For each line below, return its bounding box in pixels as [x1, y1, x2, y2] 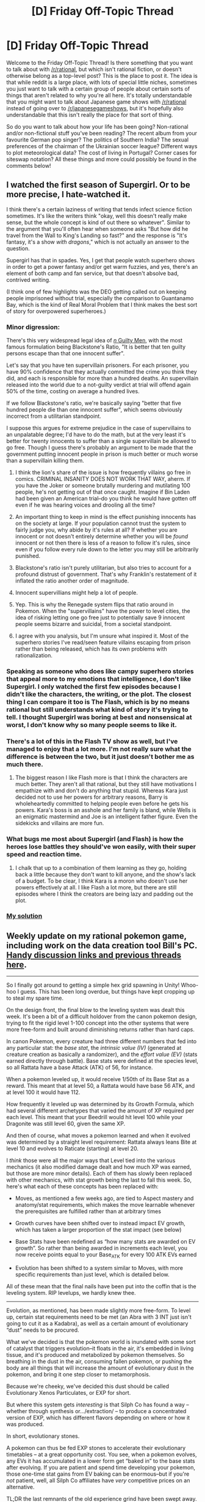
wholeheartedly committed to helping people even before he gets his [15, 800, 189, 807]
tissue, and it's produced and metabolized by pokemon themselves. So [6, 1351, 185, 1359]
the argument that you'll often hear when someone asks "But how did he [6, 225, 189, 232]
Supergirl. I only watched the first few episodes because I [6, 682, 181, 690]
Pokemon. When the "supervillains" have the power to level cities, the [15, 608, 190, 615]
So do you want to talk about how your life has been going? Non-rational [6, 123, 189, 130]
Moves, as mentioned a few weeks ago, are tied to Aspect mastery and [15, 1194, 194, 1202]
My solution [6, 911, 43, 920]
